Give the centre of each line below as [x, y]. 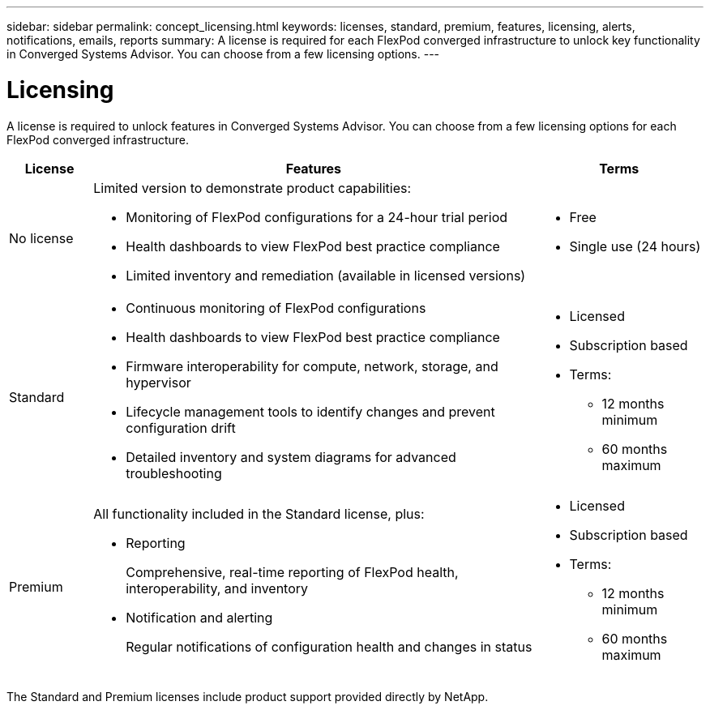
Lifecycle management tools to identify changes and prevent [310, 411]
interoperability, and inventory [217, 588]
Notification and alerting [199, 617]
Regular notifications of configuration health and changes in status [329, 646]
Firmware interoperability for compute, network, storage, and [312, 366]
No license [41, 238]
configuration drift [181, 428]
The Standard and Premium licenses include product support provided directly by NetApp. [248, 696]
